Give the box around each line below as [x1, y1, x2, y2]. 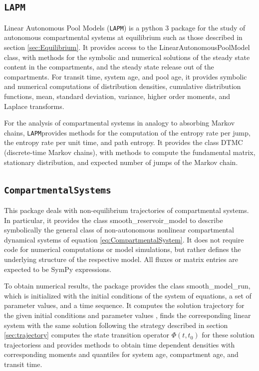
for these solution [202, 329, 255, 340]
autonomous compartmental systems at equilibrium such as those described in [4, 32, 243, 42]
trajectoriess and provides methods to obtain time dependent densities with [4, 339, 235, 349]
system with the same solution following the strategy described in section [4, 319, 228, 330]
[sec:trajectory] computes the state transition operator [4, 329, 170, 340]
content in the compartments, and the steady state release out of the [4, 61, 214, 72]
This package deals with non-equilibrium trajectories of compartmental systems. [4, 205, 249, 215]
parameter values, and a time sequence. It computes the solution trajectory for [4, 300, 245, 310]
